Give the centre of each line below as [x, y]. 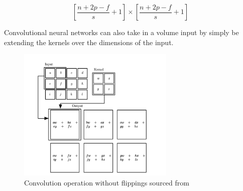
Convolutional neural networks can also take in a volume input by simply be [122, 32]
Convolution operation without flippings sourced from [107, 182]
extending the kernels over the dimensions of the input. [89, 42]
